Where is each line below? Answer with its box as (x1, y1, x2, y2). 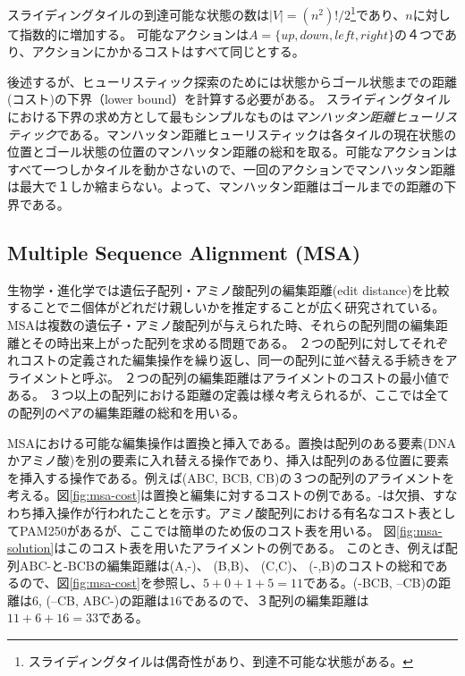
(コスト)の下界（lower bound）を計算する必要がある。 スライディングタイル (7, 89, 451, 108)
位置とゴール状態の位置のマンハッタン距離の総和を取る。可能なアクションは (7, 142, 458, 161)
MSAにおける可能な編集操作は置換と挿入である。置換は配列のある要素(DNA (7, 433, 457, 452)
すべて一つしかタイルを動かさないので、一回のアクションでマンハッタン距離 (7, 159, 456, 178)
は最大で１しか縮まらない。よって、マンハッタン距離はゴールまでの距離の (7, 177, 444, 196)
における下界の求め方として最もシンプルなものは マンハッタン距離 (7, 107, 395, 126)
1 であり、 (351, 3, 406, 23)
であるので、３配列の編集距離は (182, 590, 369, 609)
